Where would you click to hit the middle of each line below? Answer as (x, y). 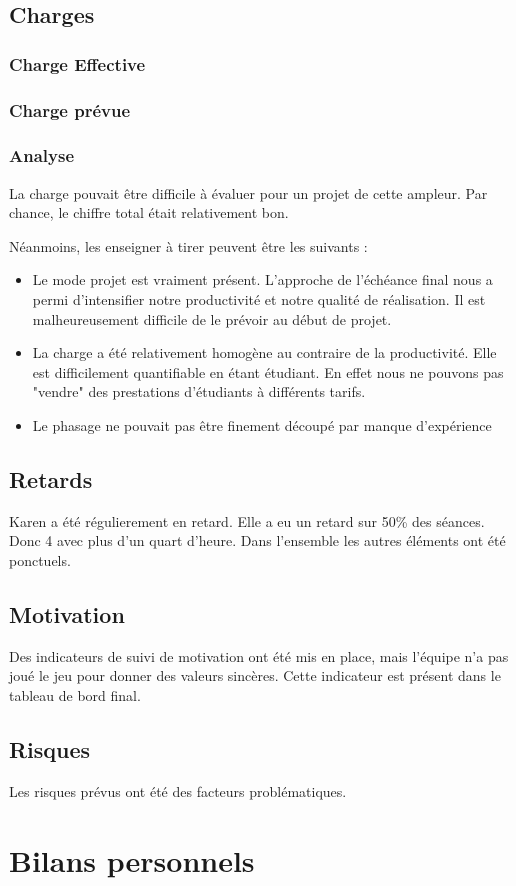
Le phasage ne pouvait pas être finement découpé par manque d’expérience (262, 425)
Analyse (42, 155)
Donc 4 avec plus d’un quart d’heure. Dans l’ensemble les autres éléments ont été (257, 540)
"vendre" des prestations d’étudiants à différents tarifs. (199, 391)
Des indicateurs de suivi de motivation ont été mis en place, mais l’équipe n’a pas (259, 655)
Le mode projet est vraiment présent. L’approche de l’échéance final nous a (262, 279)
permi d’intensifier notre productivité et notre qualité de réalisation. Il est (259, 299)
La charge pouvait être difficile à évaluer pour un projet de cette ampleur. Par (248, 192)
